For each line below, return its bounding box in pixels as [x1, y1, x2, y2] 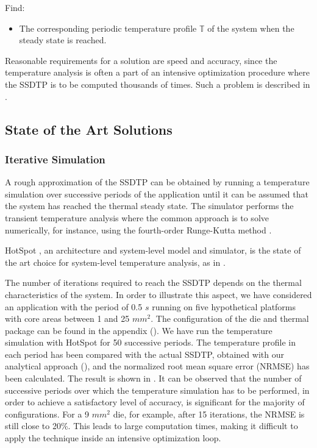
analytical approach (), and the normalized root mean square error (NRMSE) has [5, 360, 310, 372]
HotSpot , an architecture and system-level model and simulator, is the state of [5, 244, 301, 257]
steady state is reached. [19, 34, 107, 46]
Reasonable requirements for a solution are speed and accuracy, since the [5, 54, 277, 66]
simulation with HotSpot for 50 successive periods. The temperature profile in [5, 336, 296, 349]
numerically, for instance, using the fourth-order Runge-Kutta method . [5, 223, 272, 236]
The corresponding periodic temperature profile [19, 21, 197, 34]
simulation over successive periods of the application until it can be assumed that [5, 187, 308, 200]
